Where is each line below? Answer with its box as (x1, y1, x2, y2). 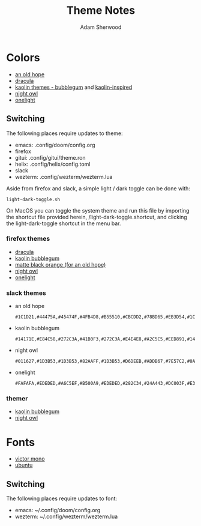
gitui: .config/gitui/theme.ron (14, 154, 86, 161)
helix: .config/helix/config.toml (14, 160, 91, 168)
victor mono (14, 455, 45, 462)
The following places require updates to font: (6, 495, 118, 502)
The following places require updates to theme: (6, 130, 123, 137)
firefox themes (6, 235, 50, 243)
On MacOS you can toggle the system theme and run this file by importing (6, 207, 190, 214)
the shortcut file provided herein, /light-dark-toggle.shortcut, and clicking (6, 213, 187, 220)
